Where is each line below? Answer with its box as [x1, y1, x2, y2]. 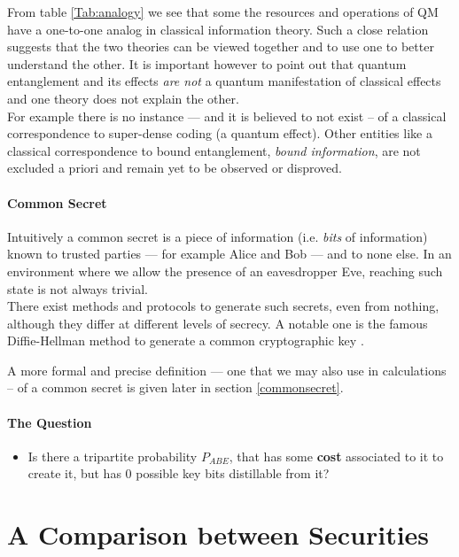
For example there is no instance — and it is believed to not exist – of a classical [7, 106, 447, 125]
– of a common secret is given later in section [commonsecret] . [7, 378, 344, 397]
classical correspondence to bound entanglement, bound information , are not [7, 141, 421, 159]
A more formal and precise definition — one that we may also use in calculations [7, 360, 447, 379]
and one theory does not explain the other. [7, 89, 239, 107]
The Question [7, 413, 92, 431]
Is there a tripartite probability [27, 446, 198, 465]
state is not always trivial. [7, 279, 148, 298]
